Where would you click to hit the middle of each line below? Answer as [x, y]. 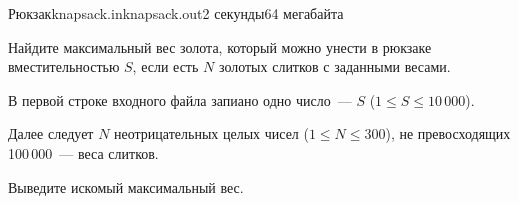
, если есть [165, 66]
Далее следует [51, 133]
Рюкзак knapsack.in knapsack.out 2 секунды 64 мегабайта [176, 13]
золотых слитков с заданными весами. [334, 66]
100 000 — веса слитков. [83, 152]
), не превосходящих [448, 133]
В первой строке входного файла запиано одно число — [180, 99]
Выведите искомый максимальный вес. [126, 186]
